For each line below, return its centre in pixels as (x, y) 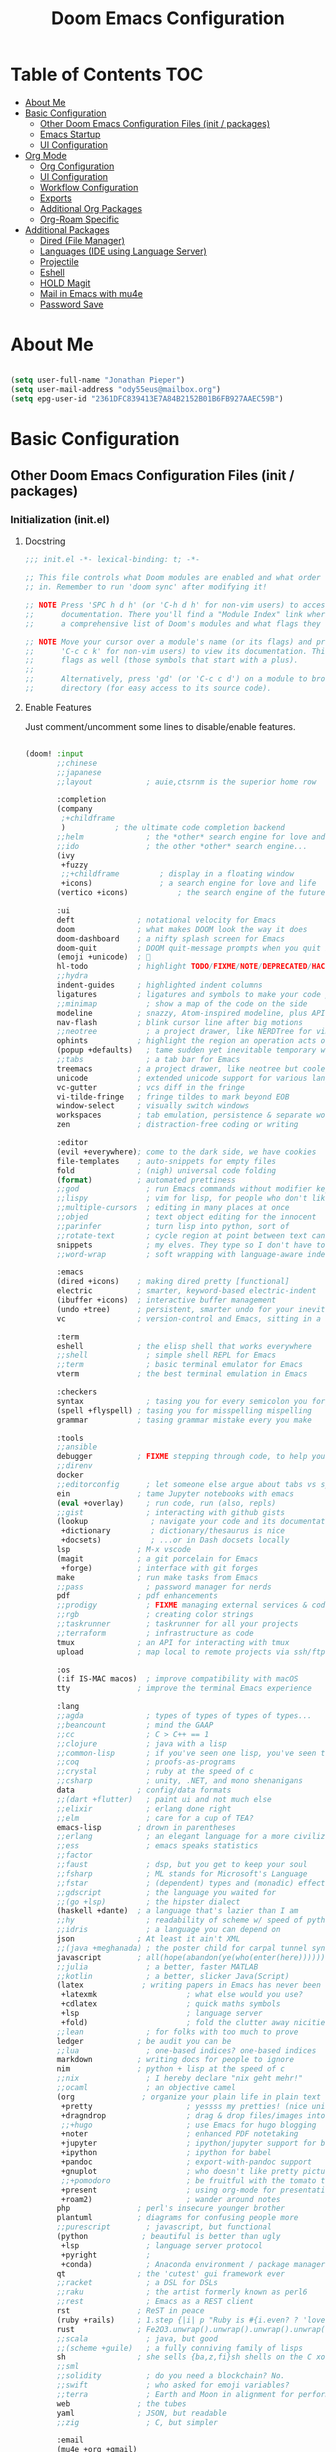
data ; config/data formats (144, 1790)
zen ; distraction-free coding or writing (177, 1125)
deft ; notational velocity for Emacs (166, 920)
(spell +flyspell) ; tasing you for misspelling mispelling (184, 1410)
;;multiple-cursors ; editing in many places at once (173, 1208)
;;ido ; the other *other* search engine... (182, 846)
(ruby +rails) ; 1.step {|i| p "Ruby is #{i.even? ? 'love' (193, 2320)
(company (74, 809)
